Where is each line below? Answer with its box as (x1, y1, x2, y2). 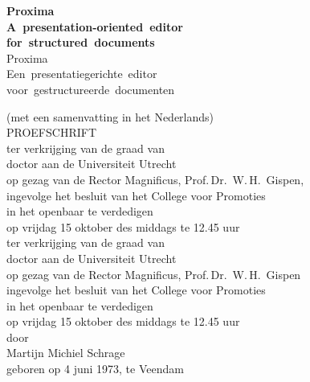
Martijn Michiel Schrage (6, 344, 125, 361)
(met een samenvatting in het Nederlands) (6, 108, 214, 125)
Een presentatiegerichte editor (6, 65, 157, 82)
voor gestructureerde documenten (6, 80, 175, 97)
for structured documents (6, 34, 155, 51)
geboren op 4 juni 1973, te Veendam (6, 360, 184, 377)
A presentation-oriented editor (6, 18, 183, 35)
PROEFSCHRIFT (6, 124, 97, 141)
